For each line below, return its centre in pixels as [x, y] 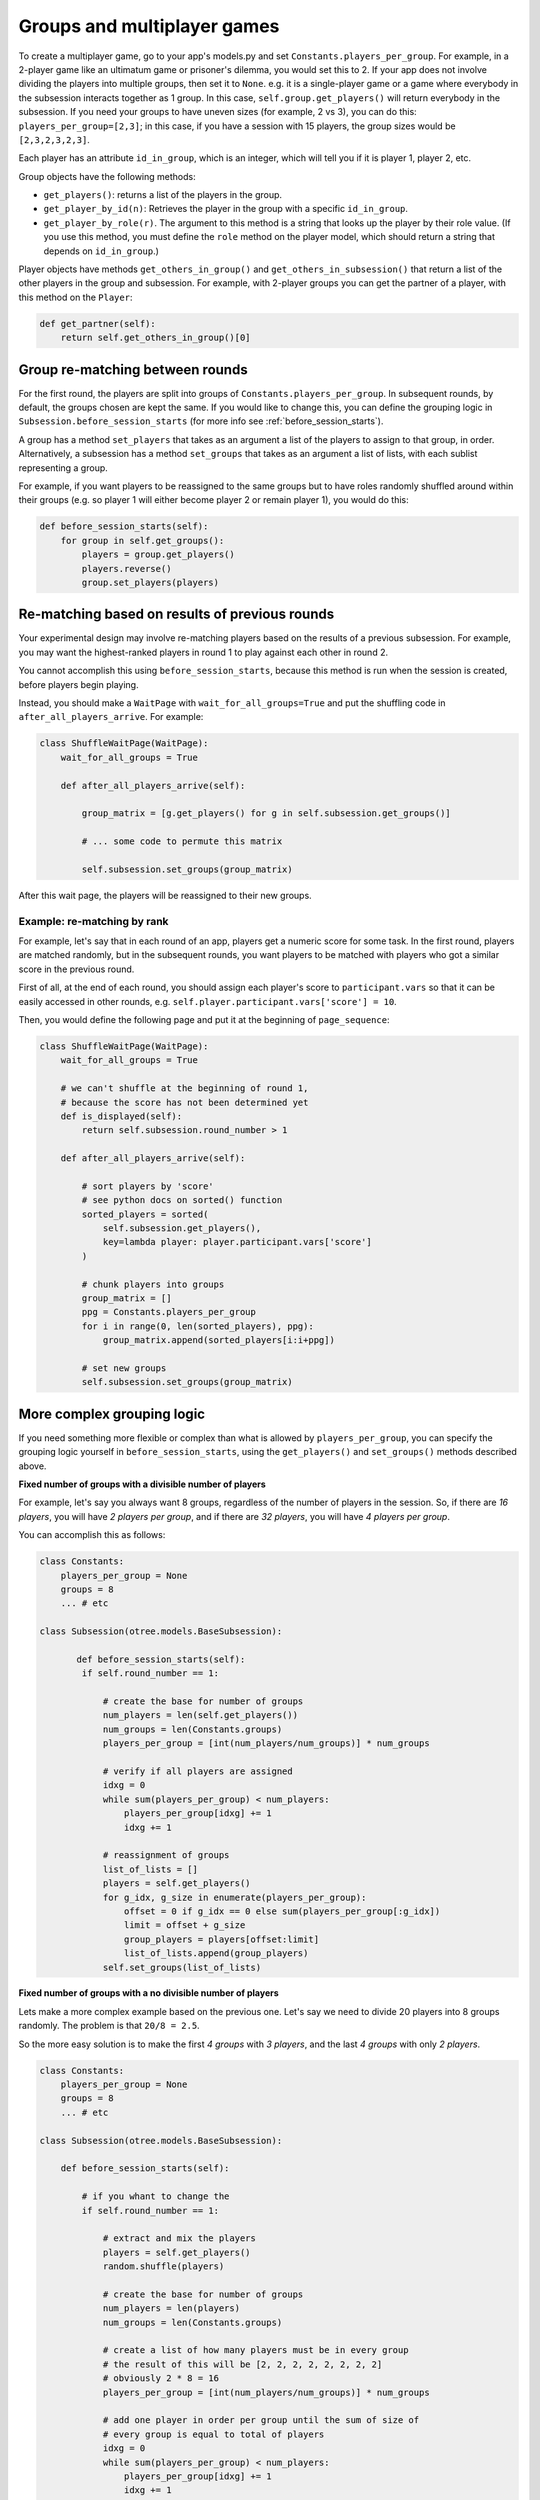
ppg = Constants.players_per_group [169, 1312]
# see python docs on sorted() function [182, 1200]
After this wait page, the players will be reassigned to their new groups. [165, 895]
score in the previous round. [76, 969]
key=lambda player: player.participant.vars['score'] [237, 1242]
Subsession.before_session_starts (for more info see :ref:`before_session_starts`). [201, 421]
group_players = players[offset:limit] [221, 1939]
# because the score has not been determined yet [184, 1102]
